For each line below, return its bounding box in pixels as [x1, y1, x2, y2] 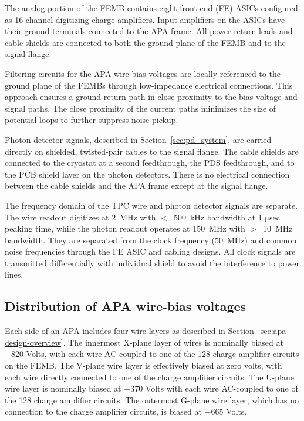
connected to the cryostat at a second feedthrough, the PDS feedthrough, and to [5, 156, 295, 169]
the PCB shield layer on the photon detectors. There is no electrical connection [5, 168, 290, 180]
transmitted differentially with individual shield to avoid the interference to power [5, 256, 300, 269]
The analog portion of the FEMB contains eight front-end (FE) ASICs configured [5, 2, 298, 14]
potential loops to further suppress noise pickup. [5, 113, 178, 126]
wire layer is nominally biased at [5, 382, 121, 395]
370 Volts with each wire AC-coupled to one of [130, 382, 298, 395]
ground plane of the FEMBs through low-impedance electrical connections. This [5, 79, 293, 91]
